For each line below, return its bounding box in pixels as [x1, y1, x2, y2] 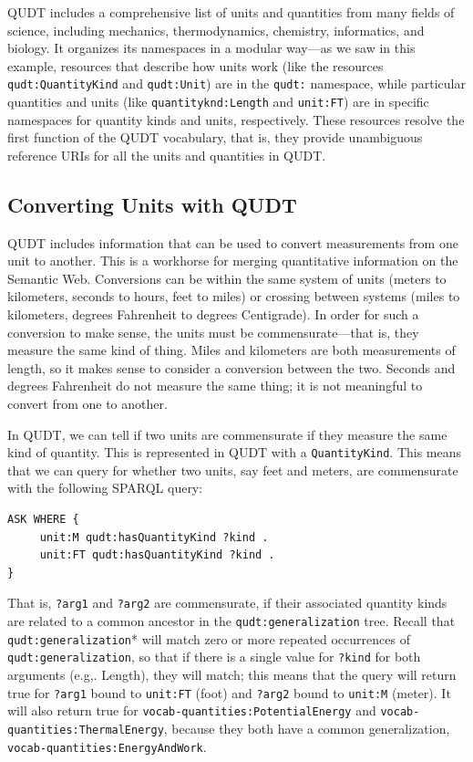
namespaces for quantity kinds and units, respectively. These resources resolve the [7, 110, 465, 129]
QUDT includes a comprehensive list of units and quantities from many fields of [7, 3, 455, 21]
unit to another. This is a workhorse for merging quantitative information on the [7, 251, 458, 270]
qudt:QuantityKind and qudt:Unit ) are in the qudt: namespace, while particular [7, 74, 466, 93]
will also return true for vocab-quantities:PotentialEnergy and [7, 701, 376, 720]
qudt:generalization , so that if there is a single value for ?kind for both [7, 647, 421, 666]
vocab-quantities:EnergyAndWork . [7, 736, 207, 756]
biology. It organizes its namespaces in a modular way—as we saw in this [7, 38, 416, 57]
